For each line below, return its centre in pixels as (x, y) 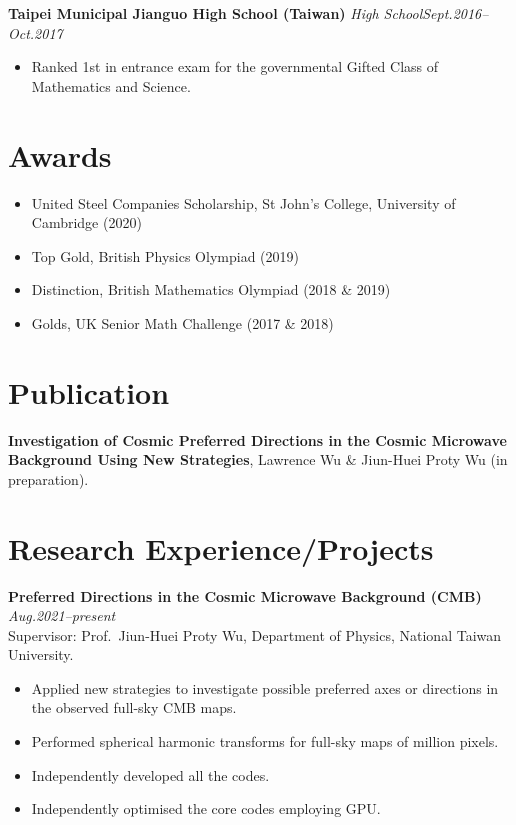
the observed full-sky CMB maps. (134, 707)
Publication (89, 391)
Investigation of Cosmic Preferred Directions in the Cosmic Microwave (257, 439)
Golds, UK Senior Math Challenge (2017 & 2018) (182, 322)
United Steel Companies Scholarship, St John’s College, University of (243, 202)
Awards (60, 154)
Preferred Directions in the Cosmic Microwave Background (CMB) (245, 595)
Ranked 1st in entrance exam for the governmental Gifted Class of (235, 66)
